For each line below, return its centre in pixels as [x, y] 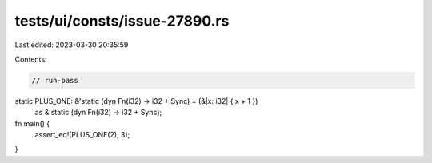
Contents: [31, 59]
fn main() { [32, 123]
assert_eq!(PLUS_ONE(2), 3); [82, 135]
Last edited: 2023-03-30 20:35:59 [72, 45]
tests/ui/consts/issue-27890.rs [122, 21]
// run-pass [55, 80]
